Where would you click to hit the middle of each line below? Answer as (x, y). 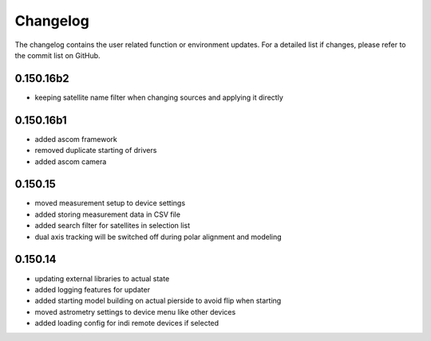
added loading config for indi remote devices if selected (127, 323)
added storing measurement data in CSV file (108, 214)
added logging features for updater (93, 289)
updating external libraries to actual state (102, 278)
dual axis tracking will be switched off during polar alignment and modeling (158, 237)
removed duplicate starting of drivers (96, 151)
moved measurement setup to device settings (110, 203)
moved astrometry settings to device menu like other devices (135, 312)
